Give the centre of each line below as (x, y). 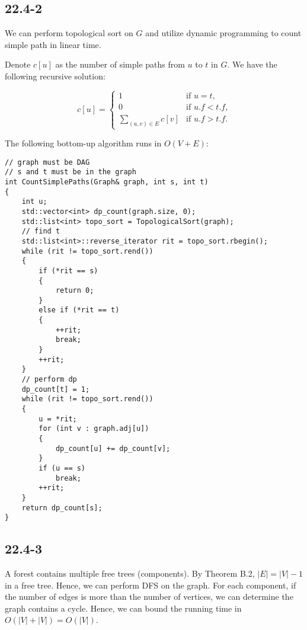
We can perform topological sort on (69, 33)
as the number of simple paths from (120, 64)
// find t (41, 231)
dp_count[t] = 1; (56, 389)
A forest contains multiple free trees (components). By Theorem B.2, (130, 573)
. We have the (252, 64)
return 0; (75, 291)
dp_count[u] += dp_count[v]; (113, 448)
